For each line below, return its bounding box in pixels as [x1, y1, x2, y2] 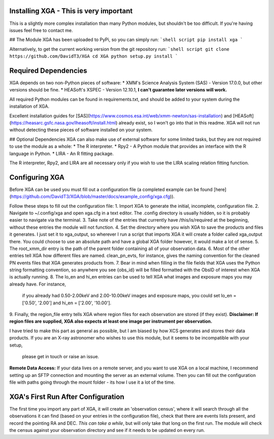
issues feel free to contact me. [9, 27, 73, 33]
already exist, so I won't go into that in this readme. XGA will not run [118, 119, 260, 126]
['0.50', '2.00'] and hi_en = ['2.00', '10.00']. [22, 300, 112, 306]
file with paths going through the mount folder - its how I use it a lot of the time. [9, 379, 175, 386]
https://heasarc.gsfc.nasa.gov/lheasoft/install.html [11, 119, 116, 126]
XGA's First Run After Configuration [9, 392, 124, 401]
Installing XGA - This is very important [9, 7, 133, 15]
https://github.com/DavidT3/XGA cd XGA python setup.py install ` [9, 53, 179, 59]
